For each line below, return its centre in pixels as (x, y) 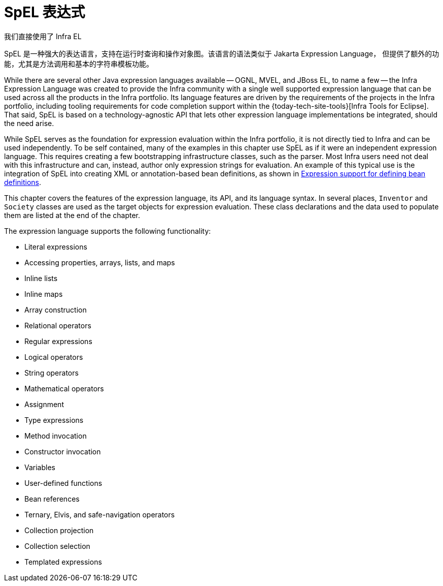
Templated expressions (63, 562)
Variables (40, 467)
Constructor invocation (63, 451)
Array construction (56, 310)
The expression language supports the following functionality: (108, 231)
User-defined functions (63, 483)
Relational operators (58, 325)
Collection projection (59, 530)
